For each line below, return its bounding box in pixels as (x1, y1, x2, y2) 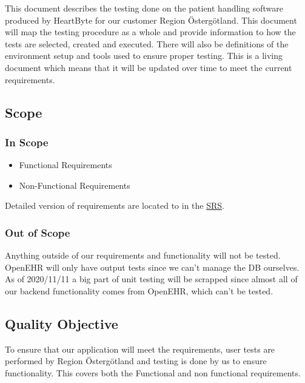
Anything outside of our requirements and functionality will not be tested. (5, 249, 281, 262)
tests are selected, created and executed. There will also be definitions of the (5, 37, 289, 50)
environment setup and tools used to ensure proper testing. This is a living (5, 49, 283, 62)
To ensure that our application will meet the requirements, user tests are (5, 342, 275, 355)
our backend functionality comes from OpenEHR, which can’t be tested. (5, 284, 273, 297)
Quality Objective (5, 314, 118, 333)
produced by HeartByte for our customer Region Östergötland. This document (5, 13, 297, 26)
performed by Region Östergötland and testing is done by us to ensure (5, 354, 267, 367)
